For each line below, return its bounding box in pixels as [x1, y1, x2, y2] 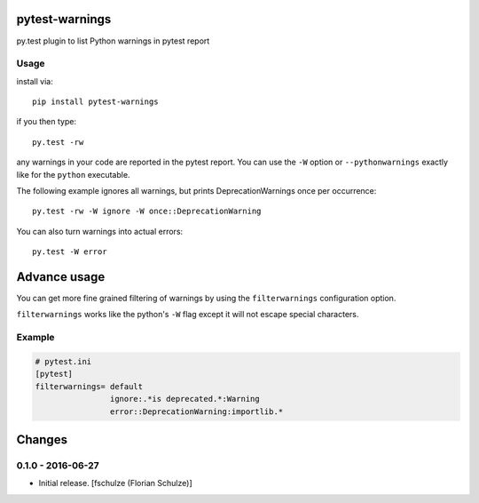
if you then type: [16, 116, 77, 127]
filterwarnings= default [35, 381, 144, 391]
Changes [16, 432, 68, 447]
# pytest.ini [35, 356, 92, 367]
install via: [16, 76, 53, 86]
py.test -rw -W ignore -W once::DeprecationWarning [32, 206, 262, 217]
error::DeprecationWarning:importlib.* [109, 406, 284, 417]
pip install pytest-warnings [32, 97, 159, 107]
